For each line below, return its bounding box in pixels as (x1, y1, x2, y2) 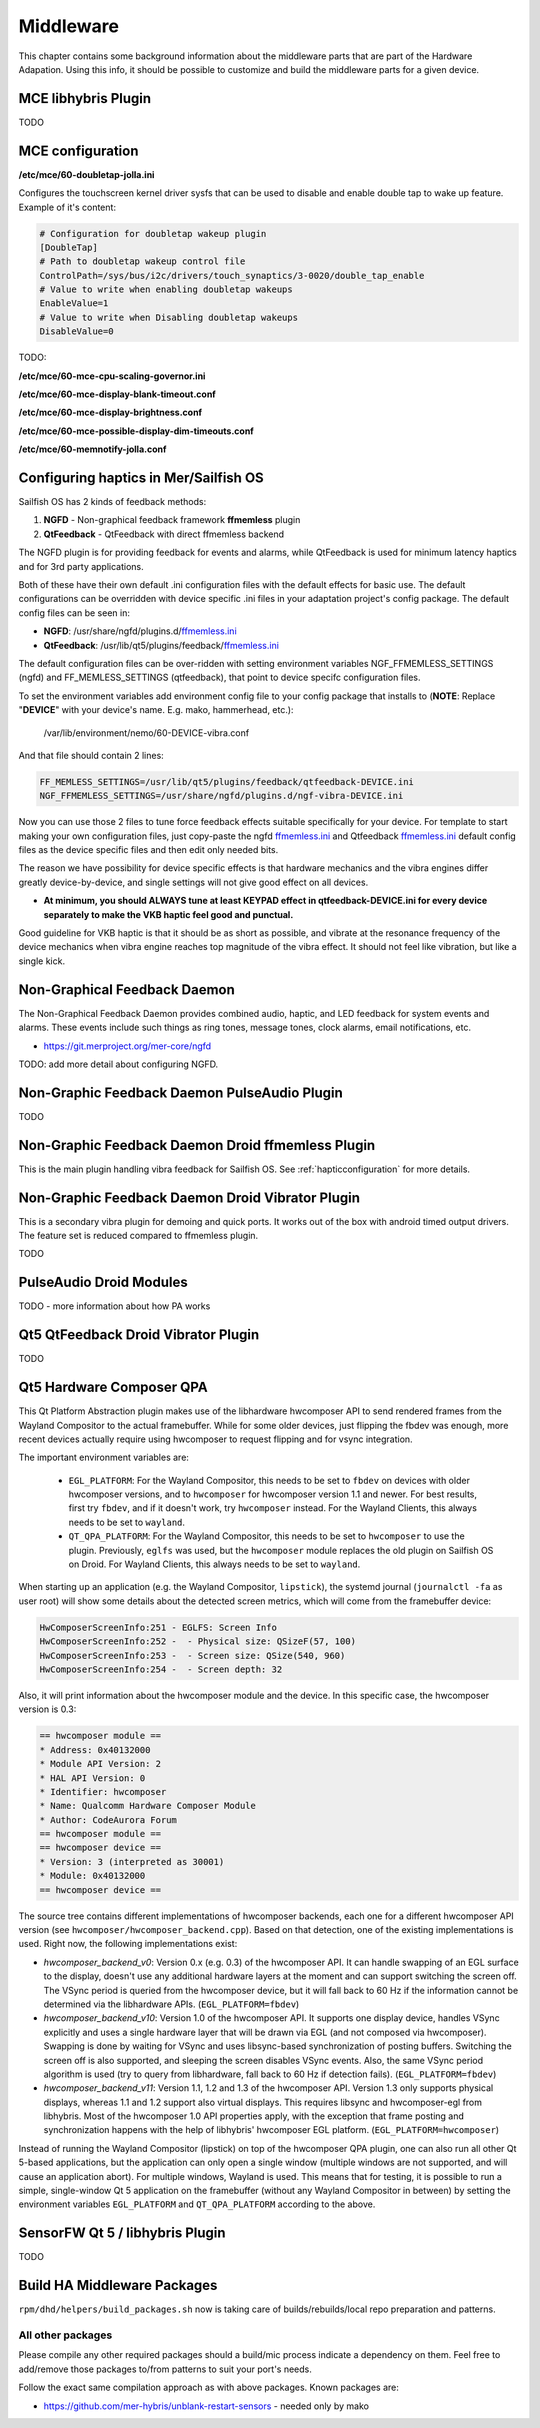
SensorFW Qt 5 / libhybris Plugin (18, 2225, 226, 2242)
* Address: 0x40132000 (39, 1744, 151, 1755)
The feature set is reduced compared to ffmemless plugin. (18, 1230, 259, 1242)
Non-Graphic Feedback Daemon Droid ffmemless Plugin (18, 1136, 376, 1154)
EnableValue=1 (39, 298, 109, 309)
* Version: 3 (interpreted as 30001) (39, 1856, 225, 1867)
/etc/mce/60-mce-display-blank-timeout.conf (18, 388, 217, 400)
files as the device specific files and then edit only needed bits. (18, 844, 279, 856)
